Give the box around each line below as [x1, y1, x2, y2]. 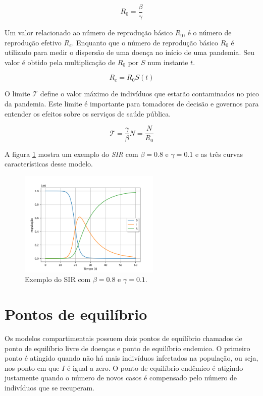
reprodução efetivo [5, 37, 62, 47]
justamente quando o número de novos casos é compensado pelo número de [5, 372, 237, 383]
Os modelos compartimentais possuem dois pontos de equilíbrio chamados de [5, 333, 242, 344]
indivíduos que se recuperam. [5, 382, 94, 392]
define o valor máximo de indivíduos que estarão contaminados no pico [40, 88, 259, 99]
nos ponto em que [5, 362, 60, 373]
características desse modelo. [5, 158, 93, 169]
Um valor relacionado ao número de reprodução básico [5, 27, 173, 38]
